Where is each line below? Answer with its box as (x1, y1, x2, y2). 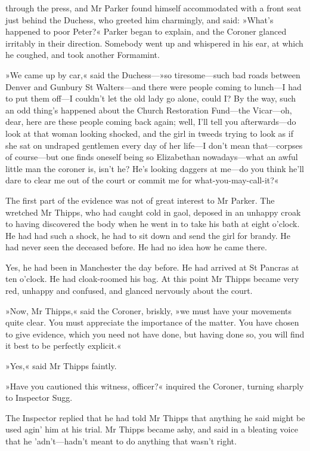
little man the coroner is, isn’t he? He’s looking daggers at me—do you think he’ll (5, 162, 304, 174)
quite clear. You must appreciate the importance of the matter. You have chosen (5, 316, 299, 329)
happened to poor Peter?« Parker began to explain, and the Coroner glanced (5, 25, 287, 38)
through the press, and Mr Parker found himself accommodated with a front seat (5, 2, 302, 14)
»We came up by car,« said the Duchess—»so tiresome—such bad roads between (5, 68, 300, 81)
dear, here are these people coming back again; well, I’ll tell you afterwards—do (5, 115, 296, 128)
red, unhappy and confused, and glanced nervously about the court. (5, 284, 253, 297)
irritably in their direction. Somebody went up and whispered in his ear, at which (5, 36, 303, 49)
